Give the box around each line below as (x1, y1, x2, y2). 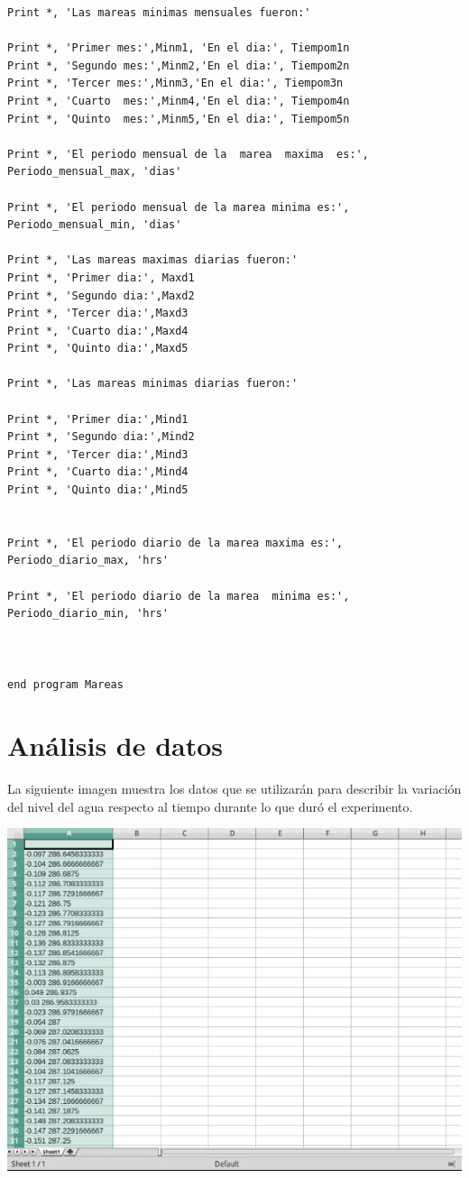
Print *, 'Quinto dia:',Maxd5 (7, 342, 189, 355)
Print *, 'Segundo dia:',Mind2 (7, 430, 195, 444)
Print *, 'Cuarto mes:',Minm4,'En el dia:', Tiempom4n (7, 94, 350, 107)
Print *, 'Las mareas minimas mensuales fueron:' (7, 6, 311, 19)
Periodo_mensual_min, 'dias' (7, 218, 182, 232)
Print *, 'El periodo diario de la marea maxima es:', (7, 536, 344, 549)
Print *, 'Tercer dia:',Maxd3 (7, 307, 189, 320)
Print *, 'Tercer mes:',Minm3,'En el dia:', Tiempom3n (7, 77, 344, 90)
